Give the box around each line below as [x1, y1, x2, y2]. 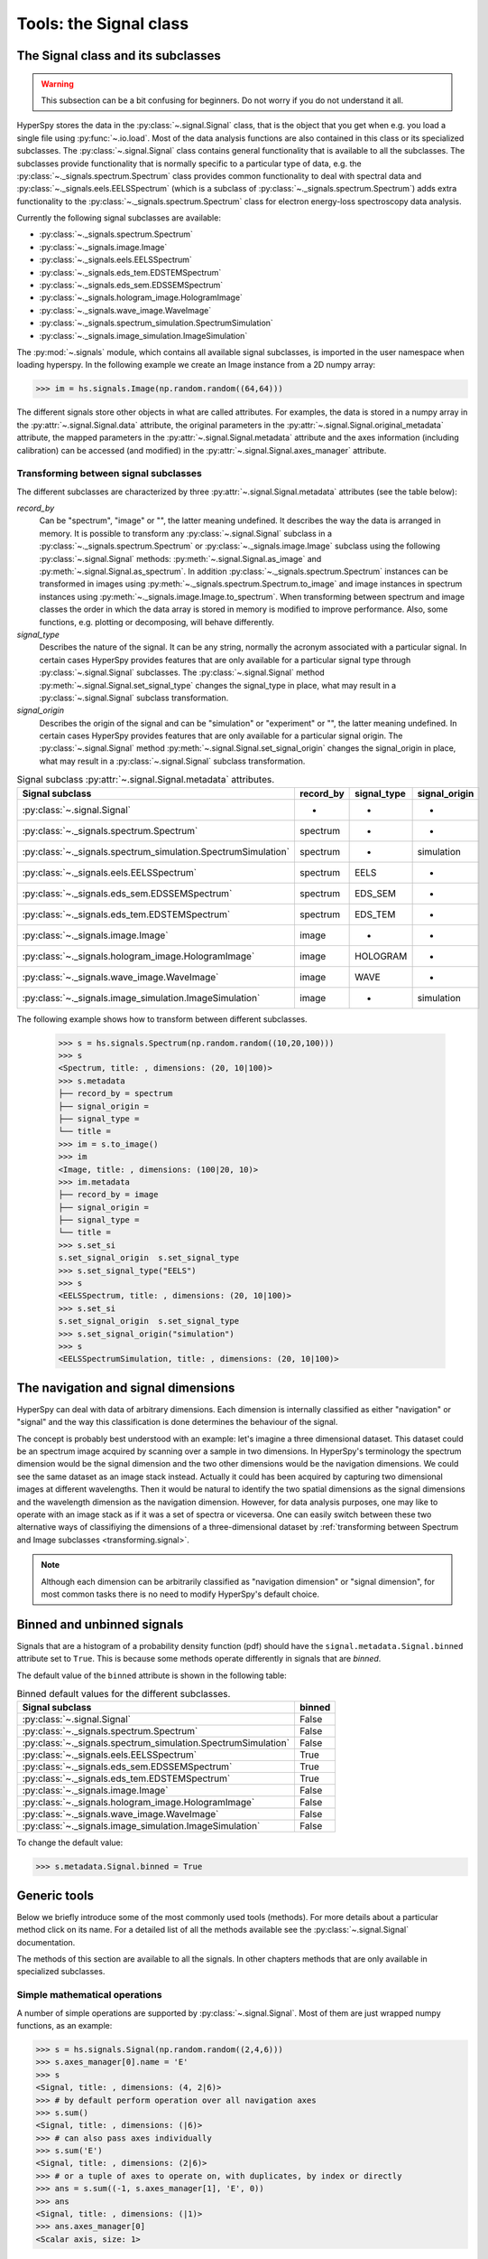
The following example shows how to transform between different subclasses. [16, 1013, 308, 1025]
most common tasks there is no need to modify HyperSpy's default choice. [41, 1589, 320, 1599]
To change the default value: [16, 1837, 124, 1848]
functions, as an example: [16, 2020, 113, 2030]
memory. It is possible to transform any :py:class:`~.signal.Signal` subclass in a [39, 528, 333, 539]
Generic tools [16, 1888, 95, 1903]
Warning [41, 78, 74, 89]
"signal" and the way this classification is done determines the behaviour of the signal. [16, 1417, 338, 1428]
